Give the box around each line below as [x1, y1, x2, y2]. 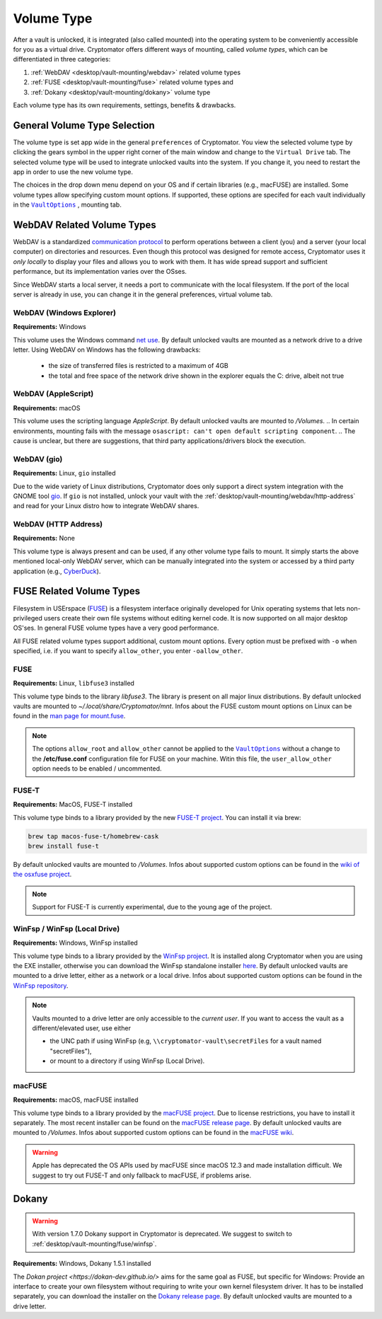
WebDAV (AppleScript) [13, 389, 94, 399]
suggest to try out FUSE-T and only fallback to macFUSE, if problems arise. [32, 1171, 252, 1180]
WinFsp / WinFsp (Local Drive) [13, 923, 120, 933]
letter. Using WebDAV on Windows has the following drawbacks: [13, 345, 201, 354]
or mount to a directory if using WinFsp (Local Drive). [50, 1056, 205, 1065]
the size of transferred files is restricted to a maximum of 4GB [48, 362, 229, 370]
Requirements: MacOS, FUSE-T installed [13, 800, 133, 809]
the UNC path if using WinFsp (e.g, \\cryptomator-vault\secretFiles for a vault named [50, 1037, 322, 1045]
